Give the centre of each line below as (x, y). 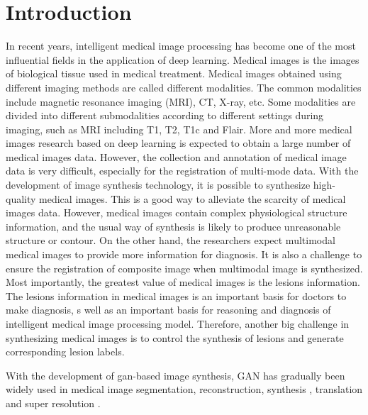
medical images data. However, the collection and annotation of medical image (176, 156)
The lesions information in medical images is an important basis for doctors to (176, 295)
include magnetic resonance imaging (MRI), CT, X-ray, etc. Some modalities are (181, 101)
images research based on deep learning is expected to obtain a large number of (178, 143)
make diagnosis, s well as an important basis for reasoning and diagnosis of (168, 310)
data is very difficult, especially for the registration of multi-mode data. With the (182, 171)
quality (21, 198)
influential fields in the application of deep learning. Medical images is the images (183, 59)
